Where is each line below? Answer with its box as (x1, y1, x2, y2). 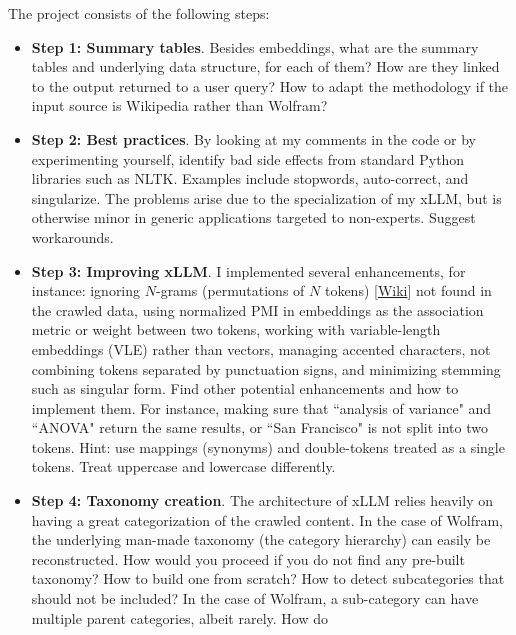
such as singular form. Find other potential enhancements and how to (31, 378, 459, 399)
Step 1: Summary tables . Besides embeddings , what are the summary (31, 36, 479, 57)
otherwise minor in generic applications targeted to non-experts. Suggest (31, 207, 476, 228)
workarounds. (31, 226, 114, 247)
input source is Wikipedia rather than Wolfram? (31, 95, 328, 116)
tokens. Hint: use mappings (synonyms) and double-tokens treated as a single (31, 436, 505, 457)
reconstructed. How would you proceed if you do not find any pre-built (31, 548, 465, 569)
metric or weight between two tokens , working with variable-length (31, 319, 441, 340)
